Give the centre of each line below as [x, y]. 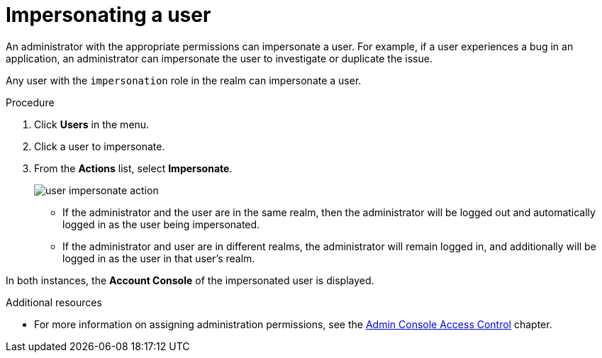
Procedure [30, 102]
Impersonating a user [108, 15]
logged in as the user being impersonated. [161, 224]
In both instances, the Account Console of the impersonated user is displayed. [190, 280]
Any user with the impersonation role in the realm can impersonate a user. [184, 80]
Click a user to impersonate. [100, 146]
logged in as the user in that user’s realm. [159, 258]
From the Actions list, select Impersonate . [133, 168]
